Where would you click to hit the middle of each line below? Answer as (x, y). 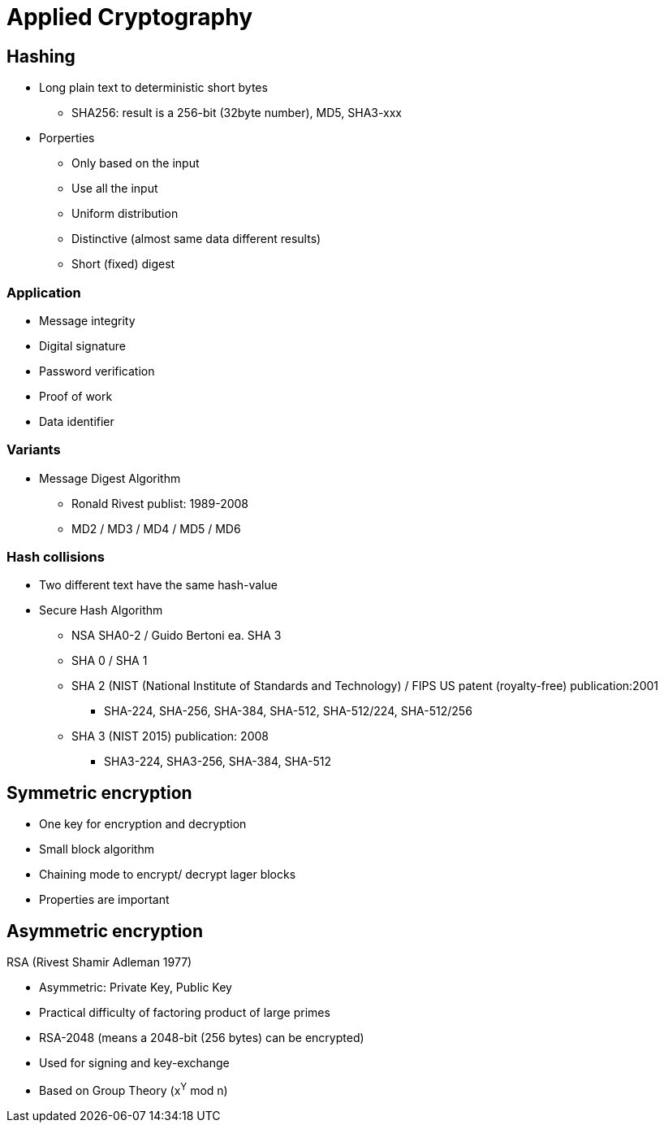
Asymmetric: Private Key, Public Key (136, 988)
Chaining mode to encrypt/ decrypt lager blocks (168, 875)
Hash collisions (56, 557)
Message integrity (87, 320)
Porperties (67, 138)
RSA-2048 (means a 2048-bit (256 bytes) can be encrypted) (202, 1038)
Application (44, 292)
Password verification (97, 371)
